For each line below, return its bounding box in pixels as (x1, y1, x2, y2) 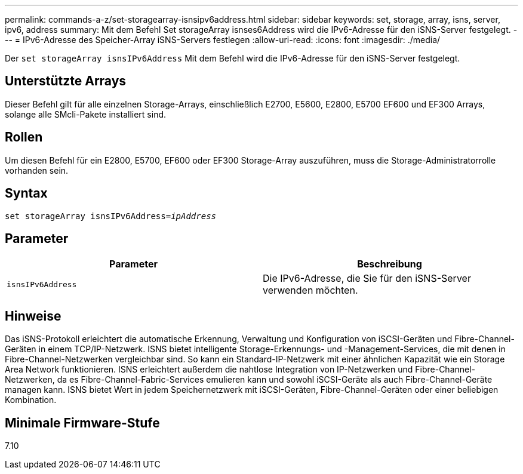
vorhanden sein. (5, 165, 69, 176)
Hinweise (5, 308, 61, 324)
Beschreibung (357, 258, 422, 270)
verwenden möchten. (263, 284, 358, 297)
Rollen (5, 130, 43, 145)
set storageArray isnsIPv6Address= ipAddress (5, 211, 217, 221)
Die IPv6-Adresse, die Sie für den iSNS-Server (263, 272, 471, 285)
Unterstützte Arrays (5, 73, 127, 89)
